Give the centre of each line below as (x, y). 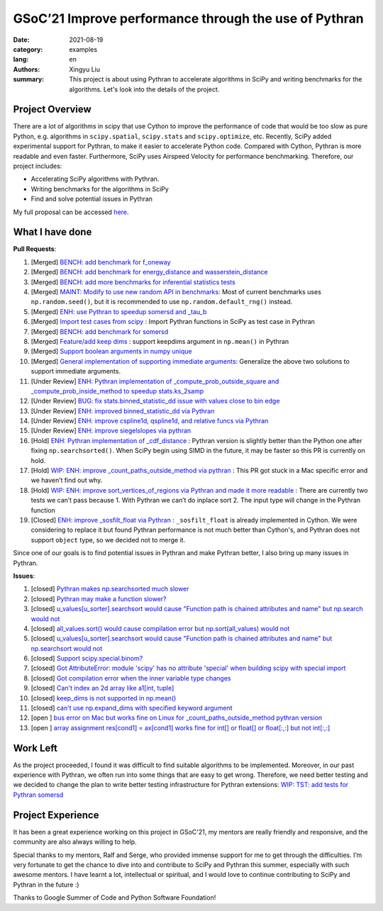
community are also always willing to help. (75, 842)
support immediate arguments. (76, 371)
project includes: (38, 166)
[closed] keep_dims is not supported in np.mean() (104, 698)
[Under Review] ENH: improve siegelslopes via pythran (111, 431)
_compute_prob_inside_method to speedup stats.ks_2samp (117, 391)
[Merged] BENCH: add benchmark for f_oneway (101, 262)
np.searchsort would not (67, 648)
